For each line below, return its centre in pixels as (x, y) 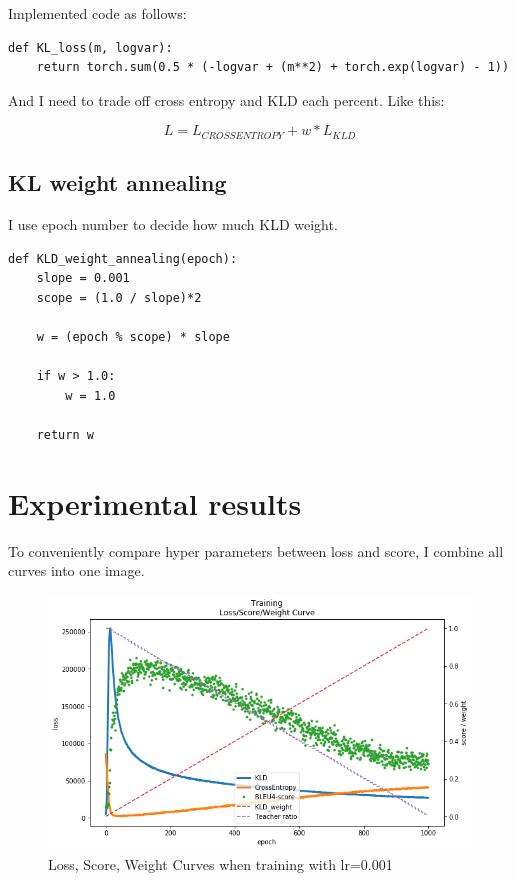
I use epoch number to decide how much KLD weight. (173, 224)
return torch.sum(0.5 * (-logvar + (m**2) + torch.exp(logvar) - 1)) (273, 67)
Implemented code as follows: (97, 13)
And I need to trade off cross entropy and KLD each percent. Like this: (226, 99)
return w (65, 434)
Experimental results (155, 502)
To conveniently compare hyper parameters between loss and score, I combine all (256, 550)
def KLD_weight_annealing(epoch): (123, 258)
